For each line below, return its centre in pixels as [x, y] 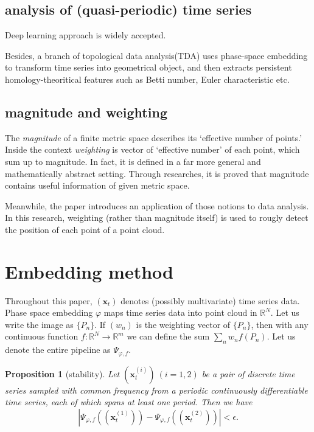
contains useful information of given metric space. [97, 185]
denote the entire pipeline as [58, 350]
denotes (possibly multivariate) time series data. [210, 300]
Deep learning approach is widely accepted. [85, 35]
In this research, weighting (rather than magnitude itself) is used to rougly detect [157, 218]
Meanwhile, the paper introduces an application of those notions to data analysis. [157, 205]
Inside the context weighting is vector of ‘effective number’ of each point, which [152, 149]
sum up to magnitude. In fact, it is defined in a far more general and [133, 161]
